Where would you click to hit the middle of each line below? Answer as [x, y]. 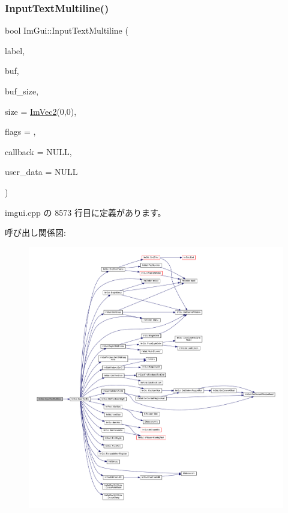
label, [15, 50]
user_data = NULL [41, 172]
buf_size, [22, 91]
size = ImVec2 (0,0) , [41, 111]
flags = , [20, 131]
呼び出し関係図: [35, 232]
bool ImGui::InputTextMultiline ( [67, 30]
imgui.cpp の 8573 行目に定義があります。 [85, 212]
